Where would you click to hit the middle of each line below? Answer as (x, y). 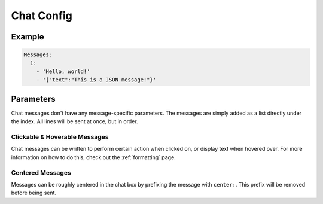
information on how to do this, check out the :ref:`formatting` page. (93, 157)
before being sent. (34, 193)
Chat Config (42, 16)
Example (28, 37)
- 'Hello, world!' (63, 71)
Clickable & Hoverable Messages (60, 136)
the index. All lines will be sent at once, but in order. (74, 121)
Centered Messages (41, 172)
